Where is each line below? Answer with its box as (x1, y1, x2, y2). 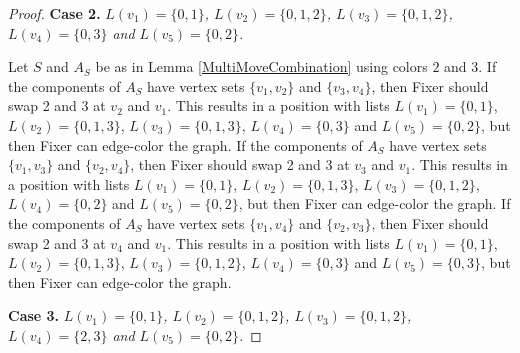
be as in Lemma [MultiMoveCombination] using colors (95, 56, 428, 77)
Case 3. (8, 305, 60, 326)
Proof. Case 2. (8, 3, 101, 23)
